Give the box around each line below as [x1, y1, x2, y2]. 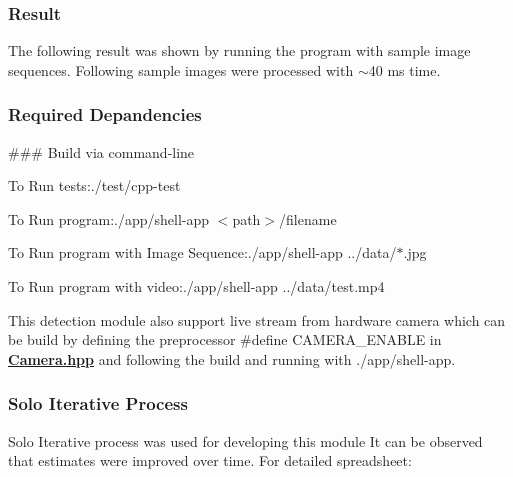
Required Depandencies [8, 102, 202, 127]
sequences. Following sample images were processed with [8, 59, 354, 80]
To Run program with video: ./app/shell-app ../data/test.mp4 [8, 276, 385, 296]
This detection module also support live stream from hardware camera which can [8, 309, 506, 330]
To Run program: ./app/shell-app [8, 208, 210, 229]
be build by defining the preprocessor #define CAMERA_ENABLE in [8, 329, 442, 350]
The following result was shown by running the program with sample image [8, 40, 471, 61]
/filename [279, 208, 337, 229]
